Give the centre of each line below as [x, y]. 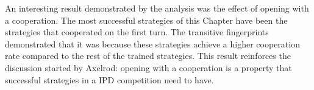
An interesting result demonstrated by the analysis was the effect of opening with [157, 8]
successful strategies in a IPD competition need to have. [109, 79]
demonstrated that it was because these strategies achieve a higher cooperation [152, 43]
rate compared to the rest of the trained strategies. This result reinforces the [148, 56]
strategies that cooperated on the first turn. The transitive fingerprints [137, 32]
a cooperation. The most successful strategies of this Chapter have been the [146, 20]
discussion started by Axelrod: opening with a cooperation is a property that [148, 67]
